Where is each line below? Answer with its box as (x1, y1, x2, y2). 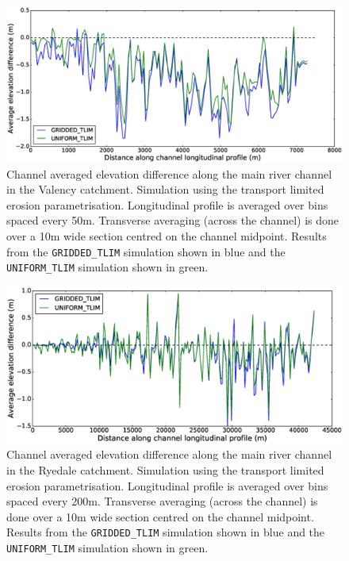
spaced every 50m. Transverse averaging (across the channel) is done (6, 212, 339, 229)
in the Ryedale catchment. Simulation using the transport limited (6, 462, 324, 478)
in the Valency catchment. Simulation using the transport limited (6, 181, 324, 198)
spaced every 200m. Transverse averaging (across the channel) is (6, 493, 318, 509)
